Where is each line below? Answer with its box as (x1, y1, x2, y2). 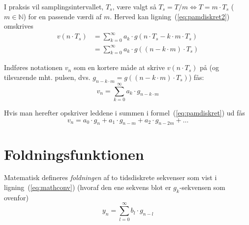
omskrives (4, 21, 33, 31)
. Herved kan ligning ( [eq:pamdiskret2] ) (110, 11, 230, 21)
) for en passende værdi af (23, 11, 102, 21)
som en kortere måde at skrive (73, 62, 165, 73)
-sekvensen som (179, 182, 225, 192)
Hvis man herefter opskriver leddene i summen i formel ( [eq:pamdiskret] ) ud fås (4, 107, 245, 117)
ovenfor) (4, 192, 29, 202)
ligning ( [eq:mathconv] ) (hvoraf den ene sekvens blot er (4, 182, 171, 192)
